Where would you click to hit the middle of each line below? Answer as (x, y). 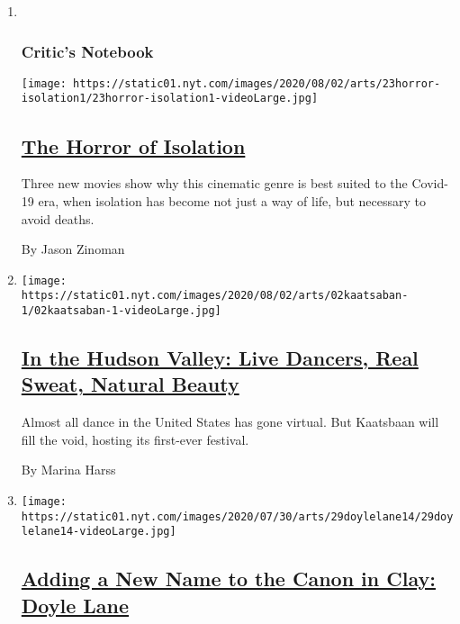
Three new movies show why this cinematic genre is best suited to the (214, 183)
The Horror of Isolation (133, 145)
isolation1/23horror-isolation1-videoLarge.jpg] (170, 99)
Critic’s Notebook (87, 51)
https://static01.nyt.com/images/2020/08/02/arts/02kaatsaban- (215, 296)
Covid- (430, 183)
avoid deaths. (58, 218)
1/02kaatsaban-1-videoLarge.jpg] (121, 311)
